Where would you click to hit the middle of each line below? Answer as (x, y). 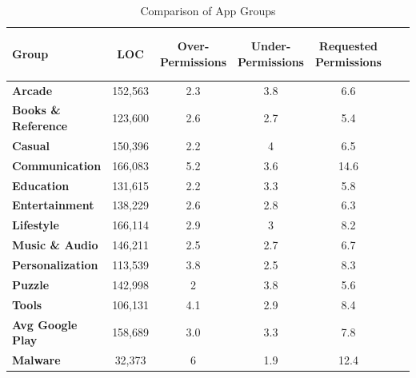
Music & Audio (55, 245)
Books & (36, 110)
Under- (271, 46)
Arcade (32, 90)
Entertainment (53, 205)
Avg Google (45, 324)
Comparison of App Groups (208, 10)
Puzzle (31, 284)
